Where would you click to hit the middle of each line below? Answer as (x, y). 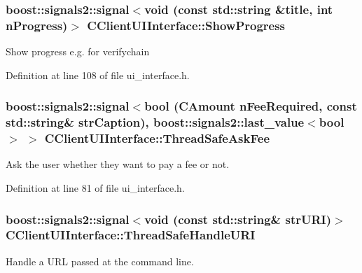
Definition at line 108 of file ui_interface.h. (98, 75)
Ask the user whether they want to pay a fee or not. (118, 164)
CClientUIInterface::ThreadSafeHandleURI (131, 235)
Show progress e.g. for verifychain (78, 51)
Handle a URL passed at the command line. (100, 261)
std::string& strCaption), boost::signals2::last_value (155, 122)
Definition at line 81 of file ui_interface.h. (95, 187)
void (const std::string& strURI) (238, 219)
